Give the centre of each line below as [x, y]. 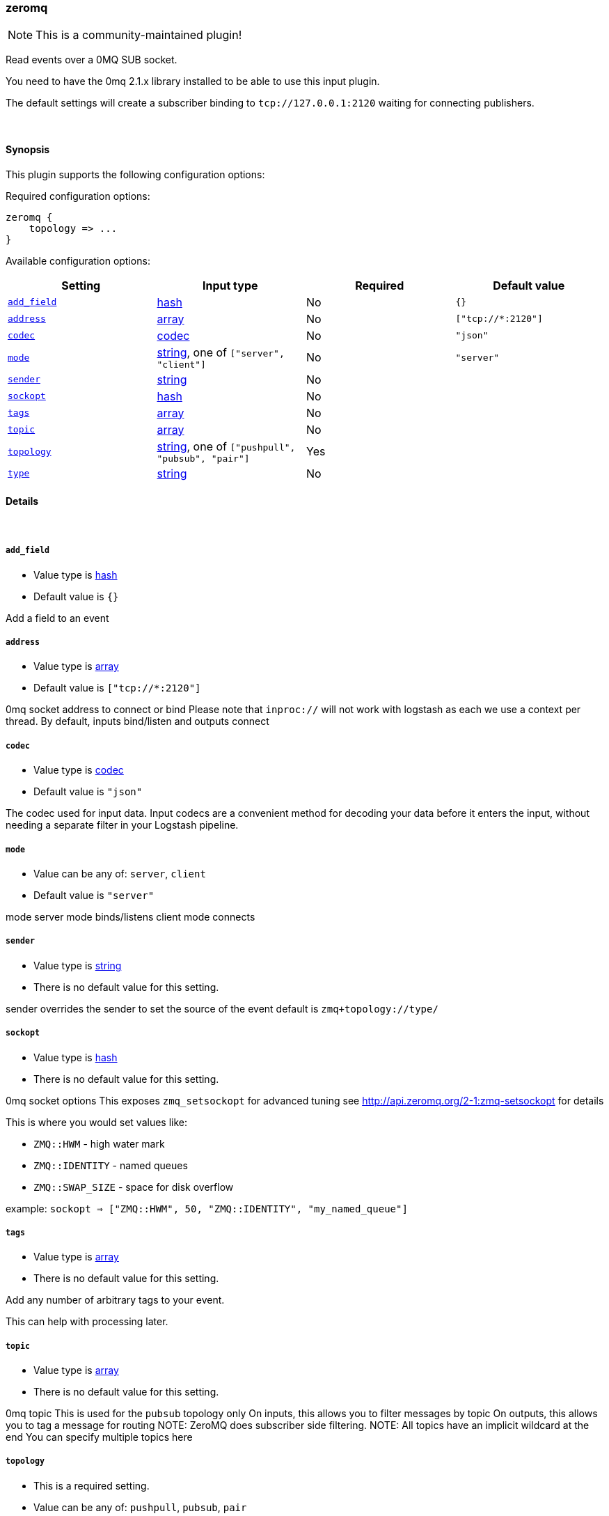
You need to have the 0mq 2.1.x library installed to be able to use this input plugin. [193, 81]
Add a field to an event [57, 618]
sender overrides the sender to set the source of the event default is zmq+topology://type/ [222, 1008]
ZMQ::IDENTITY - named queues [111, 1165]
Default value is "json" [88, 792]
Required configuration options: [78, 196]
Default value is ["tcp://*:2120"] [117, 688]
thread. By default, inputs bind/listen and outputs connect [137, 721]
